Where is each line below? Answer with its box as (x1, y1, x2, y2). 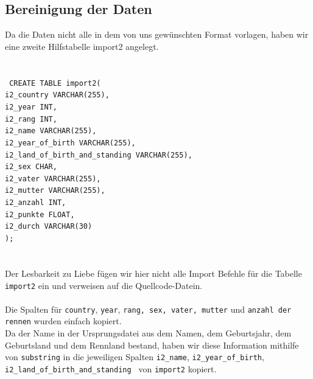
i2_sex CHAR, (5, 162, 57, 172)
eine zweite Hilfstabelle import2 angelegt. (5, 40, 159, 52)
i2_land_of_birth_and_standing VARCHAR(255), (5, 150, 192, 159)
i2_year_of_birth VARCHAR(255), (5, 138, 136, 147)
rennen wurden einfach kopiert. (5, 315, 122, 327)
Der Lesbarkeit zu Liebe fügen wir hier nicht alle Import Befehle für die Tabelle (5, 266, 302, 279)
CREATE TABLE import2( (9, 78, 101, 88)
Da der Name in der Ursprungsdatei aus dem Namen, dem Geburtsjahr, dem (5, 327, 292, 339)
